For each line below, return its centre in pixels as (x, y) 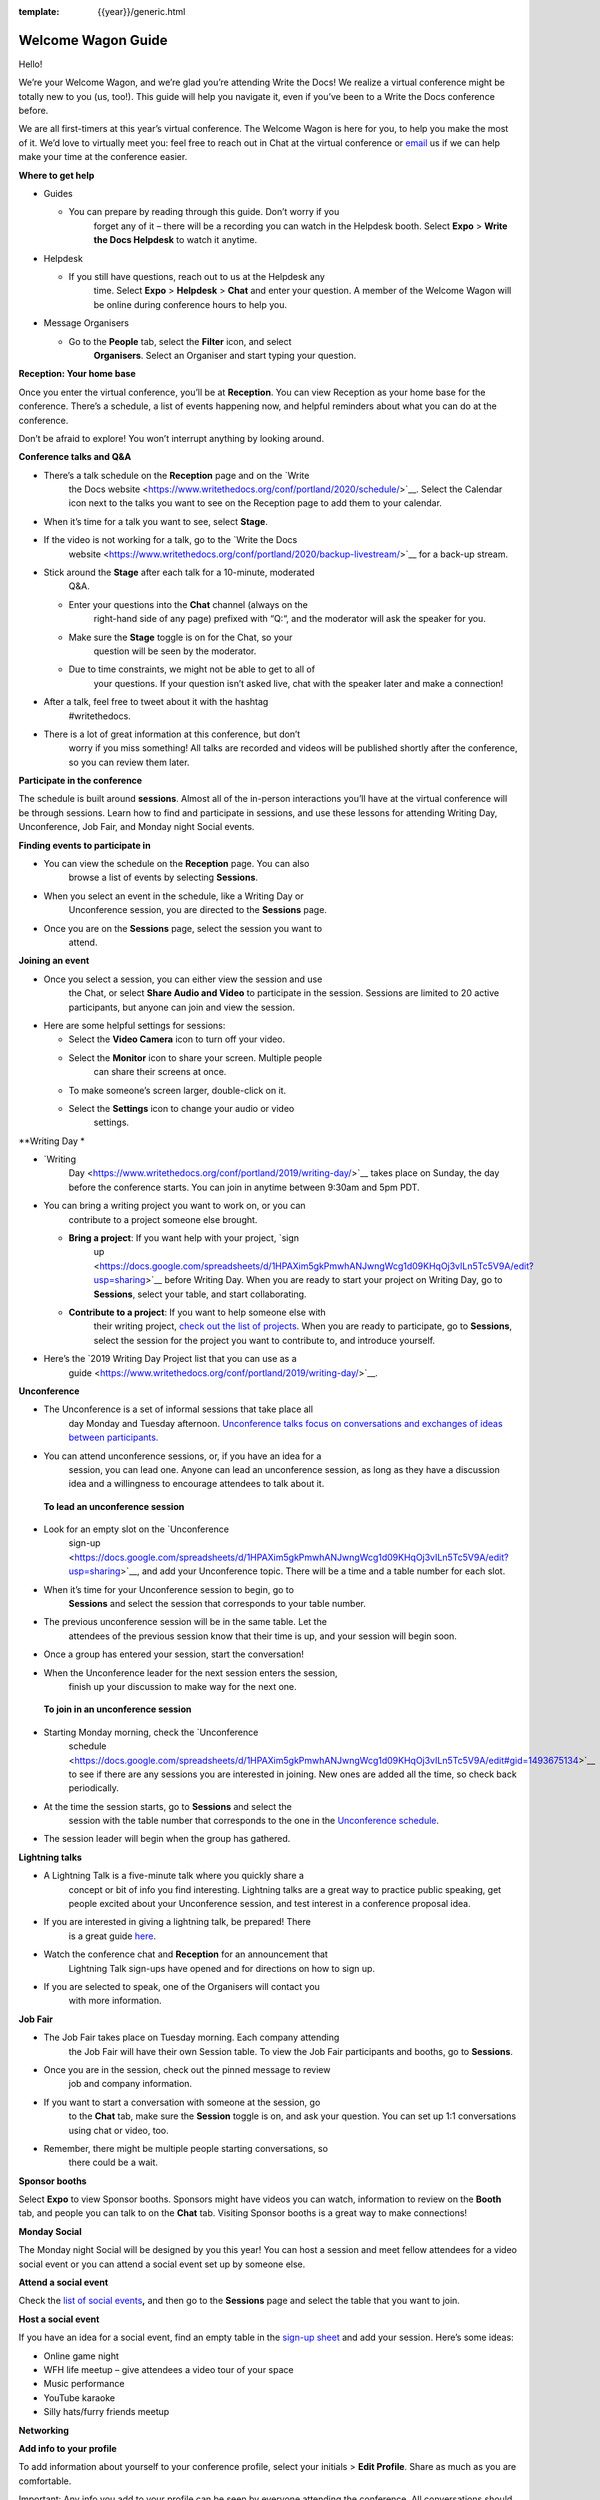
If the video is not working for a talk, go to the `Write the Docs (170, 540)
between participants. (113, 1437)
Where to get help (56, 175)
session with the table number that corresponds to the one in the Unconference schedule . (254, 1821)
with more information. (115, 2001)
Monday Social (50, 2231)
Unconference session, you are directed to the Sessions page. (197, 910)
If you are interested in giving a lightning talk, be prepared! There (177, 1922)
